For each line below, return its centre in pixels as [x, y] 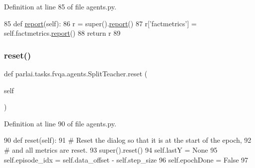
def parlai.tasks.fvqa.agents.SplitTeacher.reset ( [76, 73]
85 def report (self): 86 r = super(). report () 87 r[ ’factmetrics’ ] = [100, 23]
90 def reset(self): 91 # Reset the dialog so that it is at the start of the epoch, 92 [128, 140]
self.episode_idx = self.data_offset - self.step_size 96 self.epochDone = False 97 [126, 159]
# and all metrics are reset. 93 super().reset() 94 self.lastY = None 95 [111, 149]
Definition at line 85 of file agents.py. [60, 6]
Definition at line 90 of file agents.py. [60, 123]
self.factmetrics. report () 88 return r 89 [62, 33]
